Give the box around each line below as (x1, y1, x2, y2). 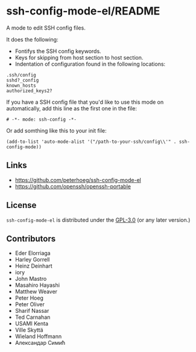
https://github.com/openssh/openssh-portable (14, 183, 131, 190)
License (6, 200, 37, 210)
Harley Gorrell (14, 256, 50, 263)
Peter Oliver (14, 301, 45, 308)
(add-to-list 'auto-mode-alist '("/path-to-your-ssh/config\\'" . (6, 139, 177, 145)
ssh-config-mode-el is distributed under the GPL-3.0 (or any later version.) (6, 216, 191, 224)
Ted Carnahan (14, 313, 51, 321)
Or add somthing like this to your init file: (6, 127, 107, 134)
